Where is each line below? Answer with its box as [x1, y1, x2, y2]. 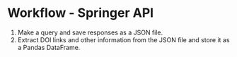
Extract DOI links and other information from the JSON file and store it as [17, 35, 230, 44]
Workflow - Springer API [7, 5, 154, 21]
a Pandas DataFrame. [17, 43, 81, 51]
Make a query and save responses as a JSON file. [17, 28, 163, 37]
